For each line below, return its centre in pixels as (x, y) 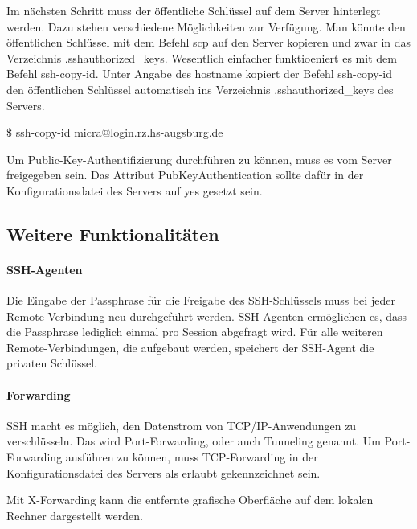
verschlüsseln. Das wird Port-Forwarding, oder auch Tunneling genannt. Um (194, 441)
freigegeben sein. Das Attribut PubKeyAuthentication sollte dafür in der (185, 175)
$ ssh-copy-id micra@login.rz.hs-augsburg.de (115, 132)
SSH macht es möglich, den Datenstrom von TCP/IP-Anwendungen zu (182, 425)
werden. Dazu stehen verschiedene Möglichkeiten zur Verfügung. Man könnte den (206, 26)
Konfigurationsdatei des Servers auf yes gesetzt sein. (135, 190)
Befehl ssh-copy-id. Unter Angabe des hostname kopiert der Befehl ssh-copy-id (200, 74)
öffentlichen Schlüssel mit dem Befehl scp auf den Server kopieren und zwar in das (209, 42)
